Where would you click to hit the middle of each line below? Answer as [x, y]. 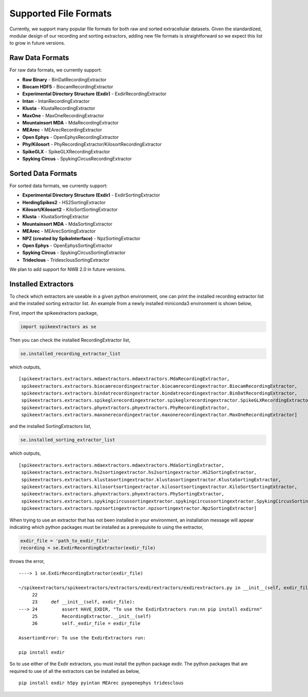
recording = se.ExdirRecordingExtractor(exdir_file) [88, 548]
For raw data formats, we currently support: [56, 70]
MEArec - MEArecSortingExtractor [59, 231]
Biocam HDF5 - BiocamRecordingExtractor [68, 87]
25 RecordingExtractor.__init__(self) [92, 616]
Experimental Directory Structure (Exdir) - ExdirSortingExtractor [91, 195]
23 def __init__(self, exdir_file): [84, 602]
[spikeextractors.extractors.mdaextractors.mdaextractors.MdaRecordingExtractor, [124, 379]
